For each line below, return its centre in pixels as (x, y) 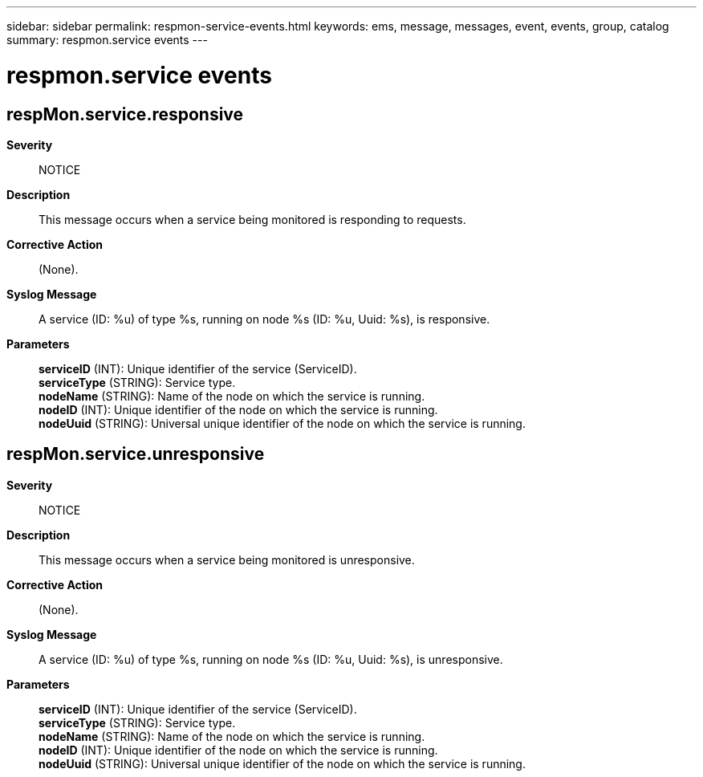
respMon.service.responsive (125, 114)
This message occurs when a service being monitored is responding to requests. (252, 219)
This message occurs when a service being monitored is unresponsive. (227, 559)
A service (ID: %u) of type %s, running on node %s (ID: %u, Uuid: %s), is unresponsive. (271, 659)
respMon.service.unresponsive (136, 454)
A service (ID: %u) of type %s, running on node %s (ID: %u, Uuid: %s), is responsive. (264, 319)
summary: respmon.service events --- (107, 40)
